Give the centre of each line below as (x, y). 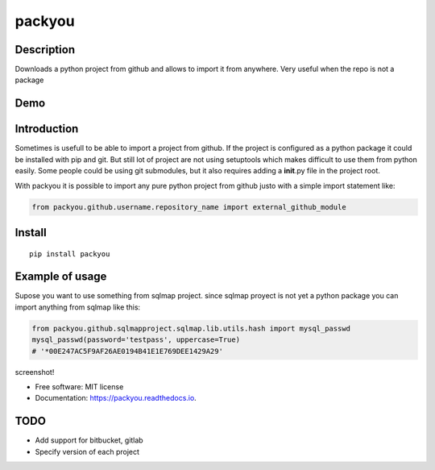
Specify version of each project (87, 451)
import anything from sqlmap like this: (78, 307)
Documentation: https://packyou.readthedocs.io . (116, 398)
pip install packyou (70, 254)
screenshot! (35, 372)
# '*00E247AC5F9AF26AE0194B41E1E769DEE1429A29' (127, 351)
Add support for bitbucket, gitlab (89, 440)
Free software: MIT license (79, 386)
